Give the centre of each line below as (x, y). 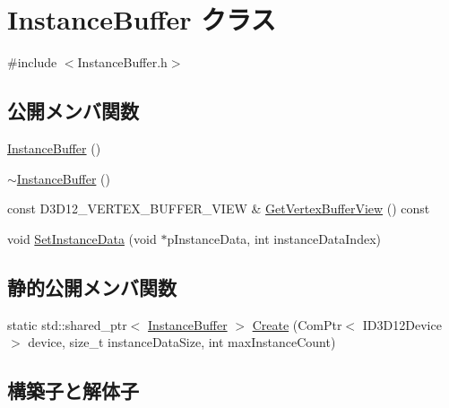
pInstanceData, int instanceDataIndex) (274, 238)
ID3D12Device (402, 324)
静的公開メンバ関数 (92, 286)
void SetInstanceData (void (82, 238)
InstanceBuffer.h (122, 62)
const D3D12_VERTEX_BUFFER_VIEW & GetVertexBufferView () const (219, 208)
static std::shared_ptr (67, 324)
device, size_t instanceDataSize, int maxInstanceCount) (182, 342)
